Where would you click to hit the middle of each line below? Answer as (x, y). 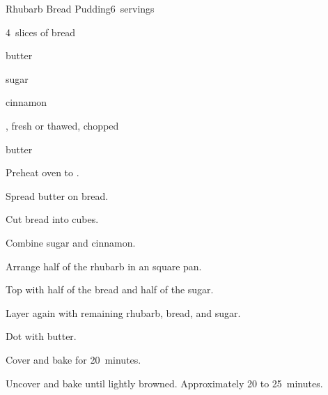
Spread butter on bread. (57, 195)
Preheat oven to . (42, 172)
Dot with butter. (41, 336)
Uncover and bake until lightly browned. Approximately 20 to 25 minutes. (164, 383)
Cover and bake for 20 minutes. (73, 359)
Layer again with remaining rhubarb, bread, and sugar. (123, 312)
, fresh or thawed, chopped (62, 125)
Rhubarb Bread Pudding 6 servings (80, 8)
